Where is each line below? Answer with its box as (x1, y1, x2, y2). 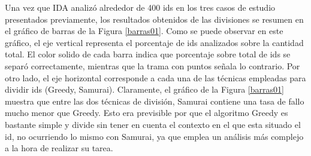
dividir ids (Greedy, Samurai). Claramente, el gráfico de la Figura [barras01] (5, 83, 284, 96)
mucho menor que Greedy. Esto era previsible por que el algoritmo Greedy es (5, 106, 288, 119)
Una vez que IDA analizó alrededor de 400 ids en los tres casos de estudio (5, 1, 276, 13)
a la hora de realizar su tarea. (5, 142, 113, 154)
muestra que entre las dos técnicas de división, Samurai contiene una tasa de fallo (5, 94, 304, 107)
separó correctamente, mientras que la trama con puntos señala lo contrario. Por (5, 59, 300, 72)
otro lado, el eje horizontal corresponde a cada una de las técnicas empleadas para (5, 71, 306, 84)
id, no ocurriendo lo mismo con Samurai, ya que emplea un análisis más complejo (5, 130, 304, 142)
